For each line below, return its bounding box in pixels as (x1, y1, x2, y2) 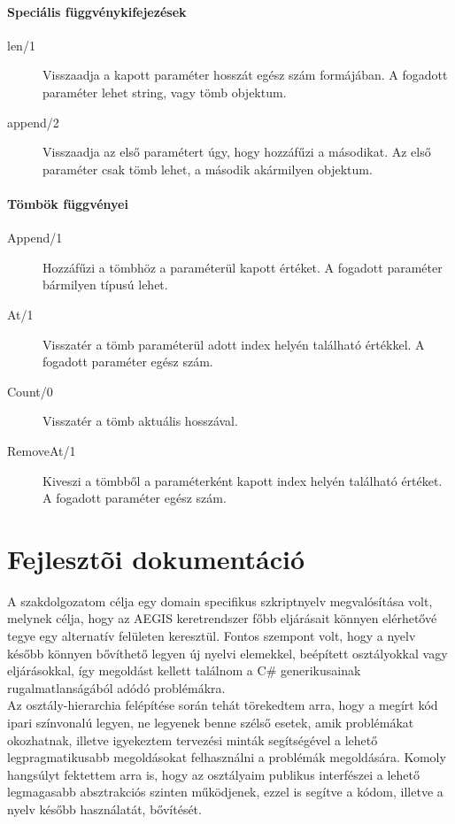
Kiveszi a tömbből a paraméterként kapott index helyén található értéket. (42, 471, 443, 489)
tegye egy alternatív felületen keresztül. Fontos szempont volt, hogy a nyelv (7, 627, 416, 644)
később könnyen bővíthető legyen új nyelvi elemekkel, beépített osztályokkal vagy (7, 643, 448, 662)
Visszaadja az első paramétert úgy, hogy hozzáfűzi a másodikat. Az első (42, 142, 431, 161)
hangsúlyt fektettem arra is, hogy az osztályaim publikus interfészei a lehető (7, 765, 420, 783)
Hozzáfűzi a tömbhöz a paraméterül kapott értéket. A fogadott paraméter (42, 258, 443, 276)
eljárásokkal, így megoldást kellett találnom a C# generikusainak (7, 661, 361, 680)
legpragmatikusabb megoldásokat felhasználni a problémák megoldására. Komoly (7, 748, 446, 766)
